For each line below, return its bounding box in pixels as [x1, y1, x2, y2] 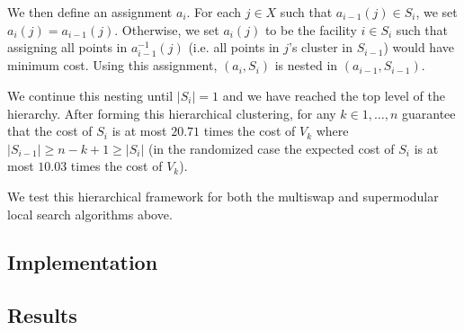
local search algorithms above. [7, 204, 173, 223]
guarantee [402, 103, 456, 122]
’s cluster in [289, 38, 352, 57]
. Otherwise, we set [114, 20, 219, 39]
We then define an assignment [7, 3, 173, 21]
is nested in [274, 56, 338, 75]
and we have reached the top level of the [222, 85, 445, 104]
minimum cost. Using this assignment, [7, 56, 218, 75]
